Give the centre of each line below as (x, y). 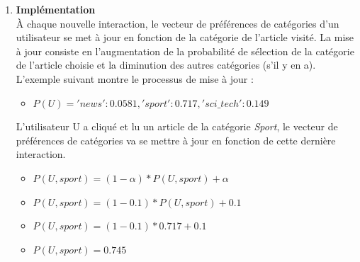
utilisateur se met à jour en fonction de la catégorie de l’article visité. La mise (185, 37)
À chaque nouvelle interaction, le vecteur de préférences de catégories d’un (178, 23)
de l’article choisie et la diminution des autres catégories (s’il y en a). (166, 65)
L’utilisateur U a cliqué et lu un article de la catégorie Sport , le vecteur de (177, 126)
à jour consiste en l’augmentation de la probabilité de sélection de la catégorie (185, 51)
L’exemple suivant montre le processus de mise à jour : (135, 78)
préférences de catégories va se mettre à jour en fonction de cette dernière (176, 140)
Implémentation (56, 9)
